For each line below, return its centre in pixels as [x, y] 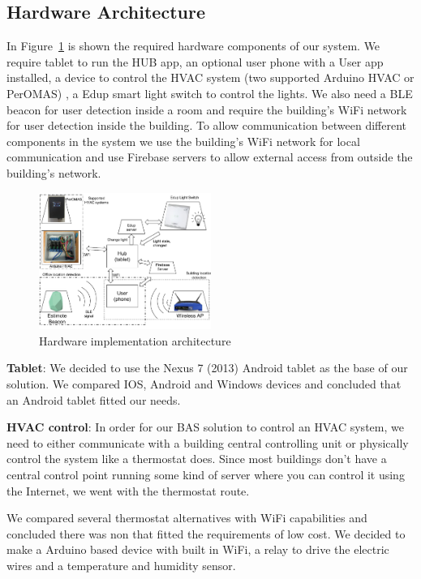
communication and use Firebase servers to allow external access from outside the [210, 157]
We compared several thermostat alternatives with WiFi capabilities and [187, 518]
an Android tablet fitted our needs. [94, 399]
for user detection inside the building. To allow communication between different [206, 125]
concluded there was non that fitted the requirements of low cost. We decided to [206, 533]
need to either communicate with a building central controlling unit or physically [208, 442]
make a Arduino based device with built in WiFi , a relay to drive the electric [198, 549]
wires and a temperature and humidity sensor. [121, 565]
